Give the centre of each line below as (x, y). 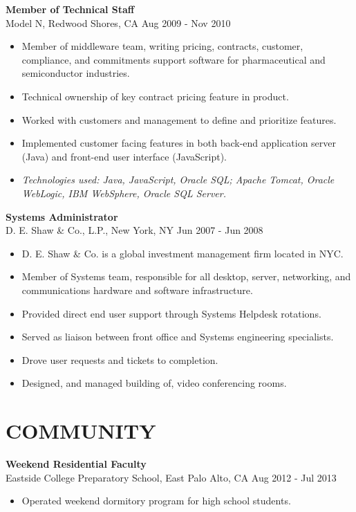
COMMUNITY (81, 431)
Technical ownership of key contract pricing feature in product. (155, 96)
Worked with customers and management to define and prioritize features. (179, 119)
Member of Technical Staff (70, 9)
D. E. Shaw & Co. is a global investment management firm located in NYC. (182, 253)
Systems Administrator (62, 216)
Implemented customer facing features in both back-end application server (179, 143)
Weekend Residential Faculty (76, 464)
